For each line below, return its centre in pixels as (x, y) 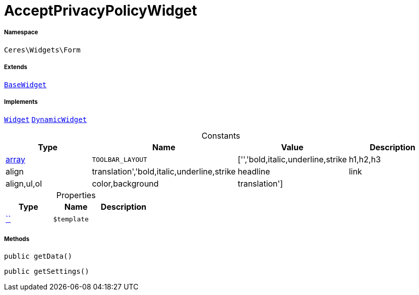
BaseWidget (25, 84)
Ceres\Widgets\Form (42, 50)
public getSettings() (47, 272)
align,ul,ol (24, 184)
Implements (21, 102)
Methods (17, 239)
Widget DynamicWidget (46, 120)
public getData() (38, 256)
